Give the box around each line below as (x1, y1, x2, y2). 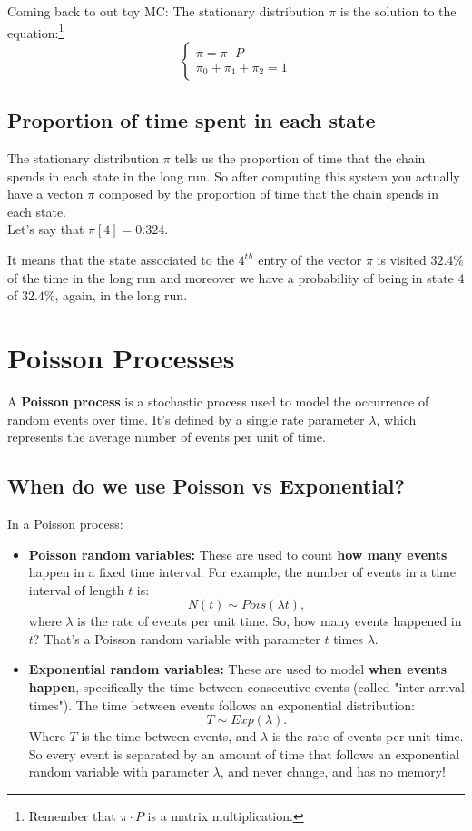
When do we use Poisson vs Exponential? (7, 472, 405, 500)
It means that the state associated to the (7, 250, 234, 269)
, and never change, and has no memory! (220, 762, 447, 781)
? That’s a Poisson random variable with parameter (33, 629, 320, 648)
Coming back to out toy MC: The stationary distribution (7, 2, 325, 20)
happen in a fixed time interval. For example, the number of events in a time (28, 562, 456, 582)
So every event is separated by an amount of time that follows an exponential (28, 744, 460, 763)
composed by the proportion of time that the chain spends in (98, 184, 438, 203)
